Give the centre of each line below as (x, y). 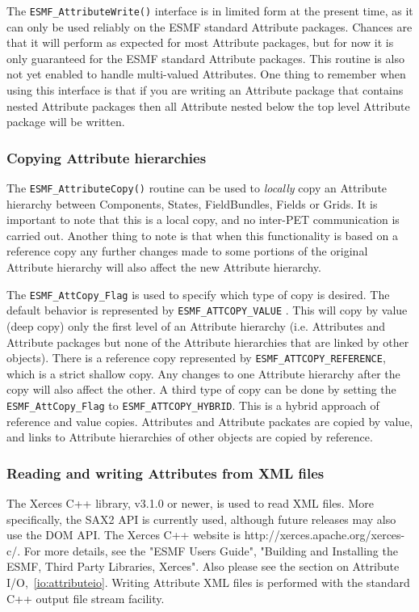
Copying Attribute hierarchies (107, 157)
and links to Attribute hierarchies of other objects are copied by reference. (190, 437)
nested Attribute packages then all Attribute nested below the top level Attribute (208, 106)
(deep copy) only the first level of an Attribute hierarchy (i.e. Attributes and (196, 325)
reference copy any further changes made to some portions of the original (187, 251)
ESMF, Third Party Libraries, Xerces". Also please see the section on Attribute (203, 566)
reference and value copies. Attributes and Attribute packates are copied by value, (210, 421)
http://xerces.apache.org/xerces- (325, 535)
